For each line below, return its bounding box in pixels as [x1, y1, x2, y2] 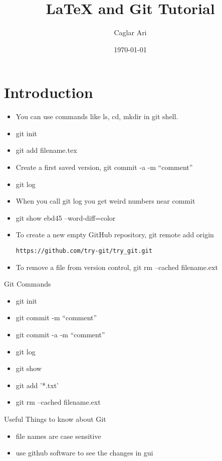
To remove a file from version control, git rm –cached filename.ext [16, 261, 218, 272]
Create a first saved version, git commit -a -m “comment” [16, 162, 193, 172]
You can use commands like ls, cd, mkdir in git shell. [16, 111, 178, 122]
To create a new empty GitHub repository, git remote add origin [16, 229, 214, 240]
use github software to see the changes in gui [16, 447, 153, 458]
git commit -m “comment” [16, 312, 97, 323]
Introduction [4, 82, 93, 103]
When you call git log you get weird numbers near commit [16, 196, 195, 206]
